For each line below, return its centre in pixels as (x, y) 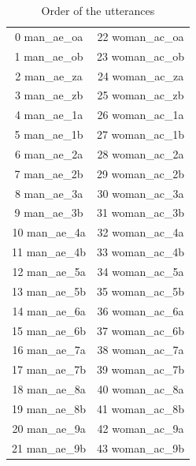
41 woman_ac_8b (141, 408)
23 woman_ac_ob (141, 56)
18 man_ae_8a (49, 389)
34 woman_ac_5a (141, 271)
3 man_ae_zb (49, 95)
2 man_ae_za (49, 75)
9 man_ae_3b (49, 212)
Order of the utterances (98, 10)
